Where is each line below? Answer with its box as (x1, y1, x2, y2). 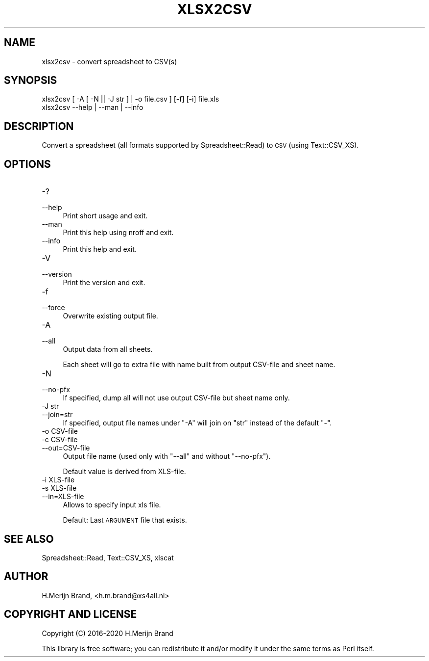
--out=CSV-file (42, 444, 90, 452)
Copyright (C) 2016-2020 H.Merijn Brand (42, 629, 173, 637)
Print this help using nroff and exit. (63, 228, 174, 237)
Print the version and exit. (63, 278, 145, 287)
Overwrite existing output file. (63, 312, 158, 320)
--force (42, 303, 65, 312)
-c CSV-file (42, 435, 78, 444)
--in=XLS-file (42, 492, 84, 501)
